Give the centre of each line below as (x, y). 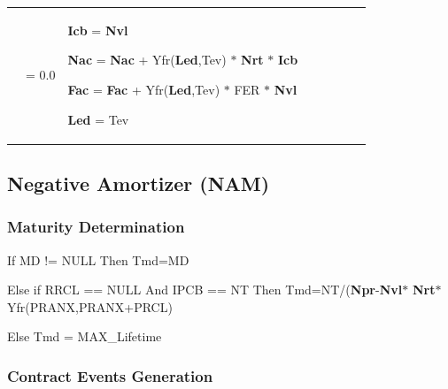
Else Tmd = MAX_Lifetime (85, 336)
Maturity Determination (96, 227)
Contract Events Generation (110, 375)
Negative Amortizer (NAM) (139, 183)
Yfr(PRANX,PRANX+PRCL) (90, 306)
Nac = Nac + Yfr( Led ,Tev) (147, 60)
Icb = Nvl (98, 30)
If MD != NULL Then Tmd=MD (98, 259)
